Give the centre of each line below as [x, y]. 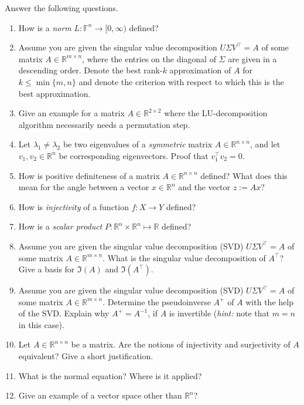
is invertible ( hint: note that [219, 313]
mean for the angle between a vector [84, 187]
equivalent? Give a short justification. [86, 356]
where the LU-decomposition [216, 113]
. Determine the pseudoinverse [157, 301]
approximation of [200, 70]
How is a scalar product [60, 226]
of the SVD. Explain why [64, 313]
